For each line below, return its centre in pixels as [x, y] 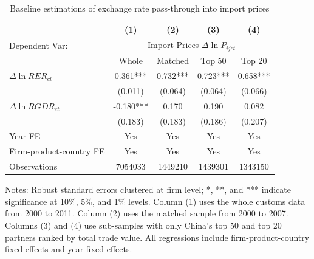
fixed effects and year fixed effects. [69, 249]
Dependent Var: [39, 45]
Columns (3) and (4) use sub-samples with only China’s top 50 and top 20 [143, 225]
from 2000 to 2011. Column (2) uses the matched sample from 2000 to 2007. [147, 213]
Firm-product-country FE [57, 151]
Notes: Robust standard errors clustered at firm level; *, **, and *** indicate [148, 189]
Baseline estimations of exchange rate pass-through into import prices [140, 8]
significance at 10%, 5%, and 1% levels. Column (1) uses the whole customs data [155, 201]
